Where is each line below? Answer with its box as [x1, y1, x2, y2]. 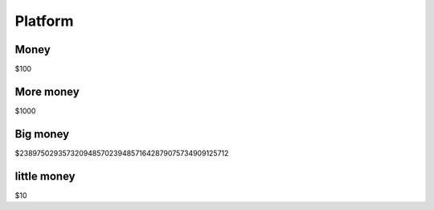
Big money [14, 127, 70, 141]
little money [14, 169, 76, 183]
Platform [14, 12, 74, 30]
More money [14, 84, 80, 98]
